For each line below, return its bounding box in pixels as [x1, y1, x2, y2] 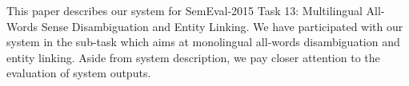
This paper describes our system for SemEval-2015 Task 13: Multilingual [6, 2, 363, 18]
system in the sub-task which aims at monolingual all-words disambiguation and [6, 33, 400, 50]
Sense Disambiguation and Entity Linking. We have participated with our [41, 18, 403, 34]
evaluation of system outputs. [6, 64, 151, 81]
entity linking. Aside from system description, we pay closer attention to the [6, 49, 380, 65]
